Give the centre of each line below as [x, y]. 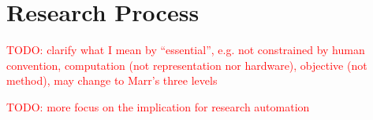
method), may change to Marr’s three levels [112, 80]
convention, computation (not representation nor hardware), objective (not [187, 65]
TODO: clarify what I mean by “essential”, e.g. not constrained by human [186, 50]
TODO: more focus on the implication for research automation [158, 106]
